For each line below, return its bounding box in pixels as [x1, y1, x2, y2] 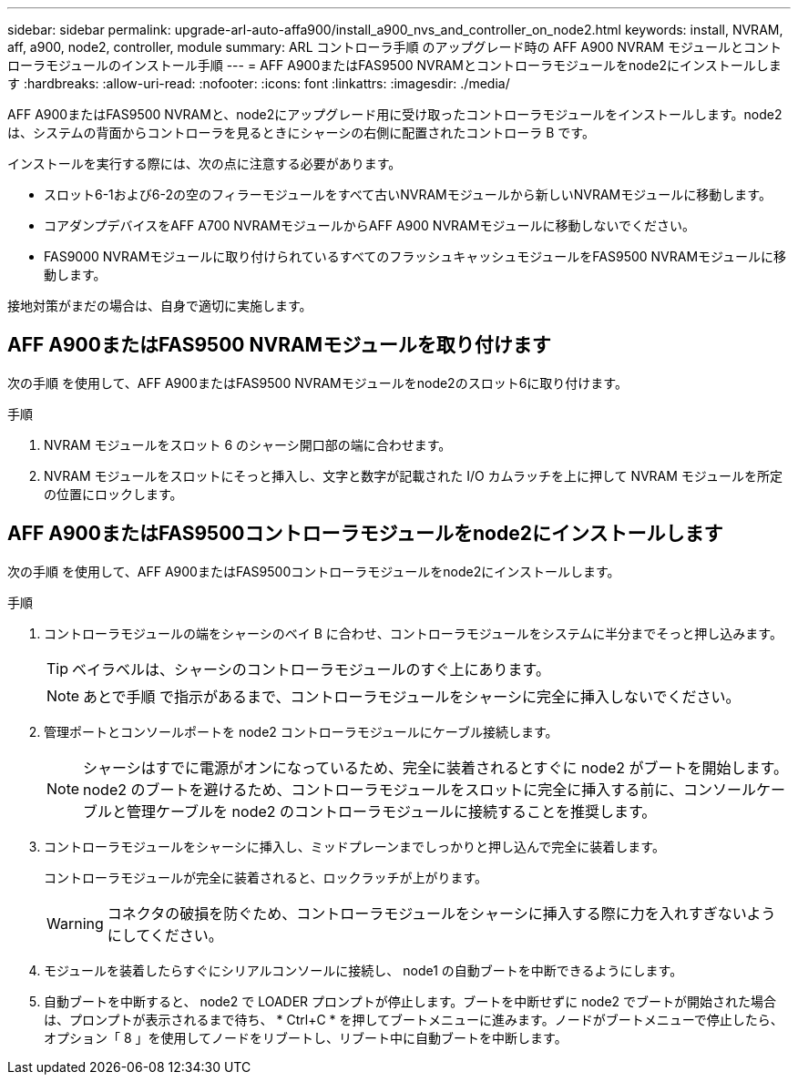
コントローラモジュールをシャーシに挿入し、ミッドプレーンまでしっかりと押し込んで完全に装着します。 [44, 838, 665, 854]
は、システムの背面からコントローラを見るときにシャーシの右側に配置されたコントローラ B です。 [7, 125, 595, 140]
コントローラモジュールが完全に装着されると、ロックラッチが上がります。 [44, 869, 488, 885]
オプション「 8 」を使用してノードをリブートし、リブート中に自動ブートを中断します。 [44, 1029, 568, 1046]
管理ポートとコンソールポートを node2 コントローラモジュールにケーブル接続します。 [44, 723, 558, 740]
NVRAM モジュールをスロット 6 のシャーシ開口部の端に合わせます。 [44, 436, 452, 453]
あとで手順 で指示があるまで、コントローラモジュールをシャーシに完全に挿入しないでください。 [83, 687, 741, 706]
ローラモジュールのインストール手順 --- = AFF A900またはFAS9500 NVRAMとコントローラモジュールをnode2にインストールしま [7, 57, 782, 73]
